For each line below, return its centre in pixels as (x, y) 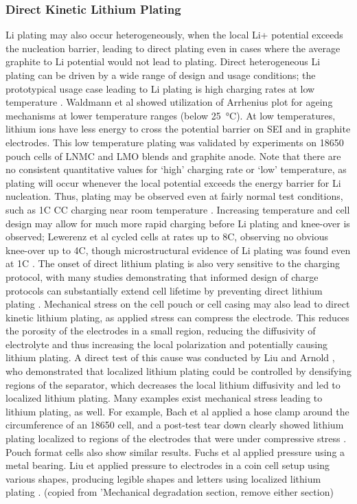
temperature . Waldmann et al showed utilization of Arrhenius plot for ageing (169, 102)
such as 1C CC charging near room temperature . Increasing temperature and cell (178, 209)
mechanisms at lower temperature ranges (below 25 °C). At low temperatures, (171, 115)
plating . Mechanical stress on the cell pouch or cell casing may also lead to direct (178, 304)
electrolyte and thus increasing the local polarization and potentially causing (166, 344)
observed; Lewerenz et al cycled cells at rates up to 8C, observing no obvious (167, 237)
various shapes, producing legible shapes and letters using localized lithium (163, 478)
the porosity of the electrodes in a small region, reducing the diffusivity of (161, 331)
